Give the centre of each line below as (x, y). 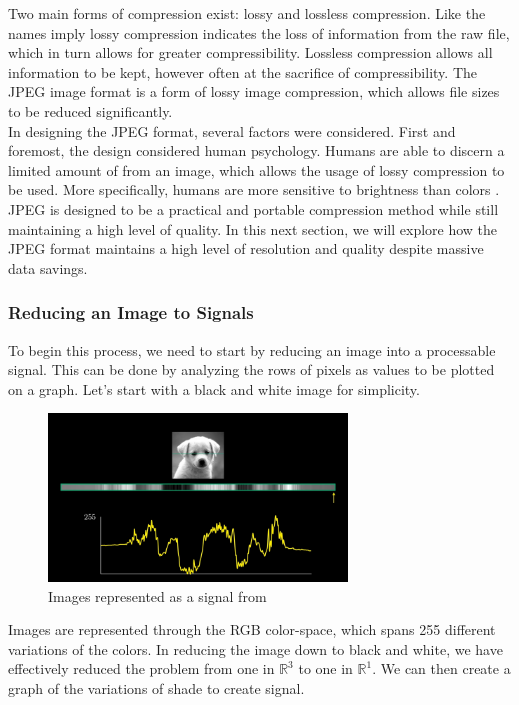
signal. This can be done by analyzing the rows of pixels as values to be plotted (251, 369)
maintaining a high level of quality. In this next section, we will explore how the (253, 228)
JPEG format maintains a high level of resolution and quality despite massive (246, 248)
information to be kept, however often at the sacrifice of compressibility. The (242, 71)
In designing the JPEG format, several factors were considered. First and (232, 130)
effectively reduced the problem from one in (141, 668)
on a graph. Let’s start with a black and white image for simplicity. (214, 388)
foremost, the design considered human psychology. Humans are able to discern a (256, 150)
